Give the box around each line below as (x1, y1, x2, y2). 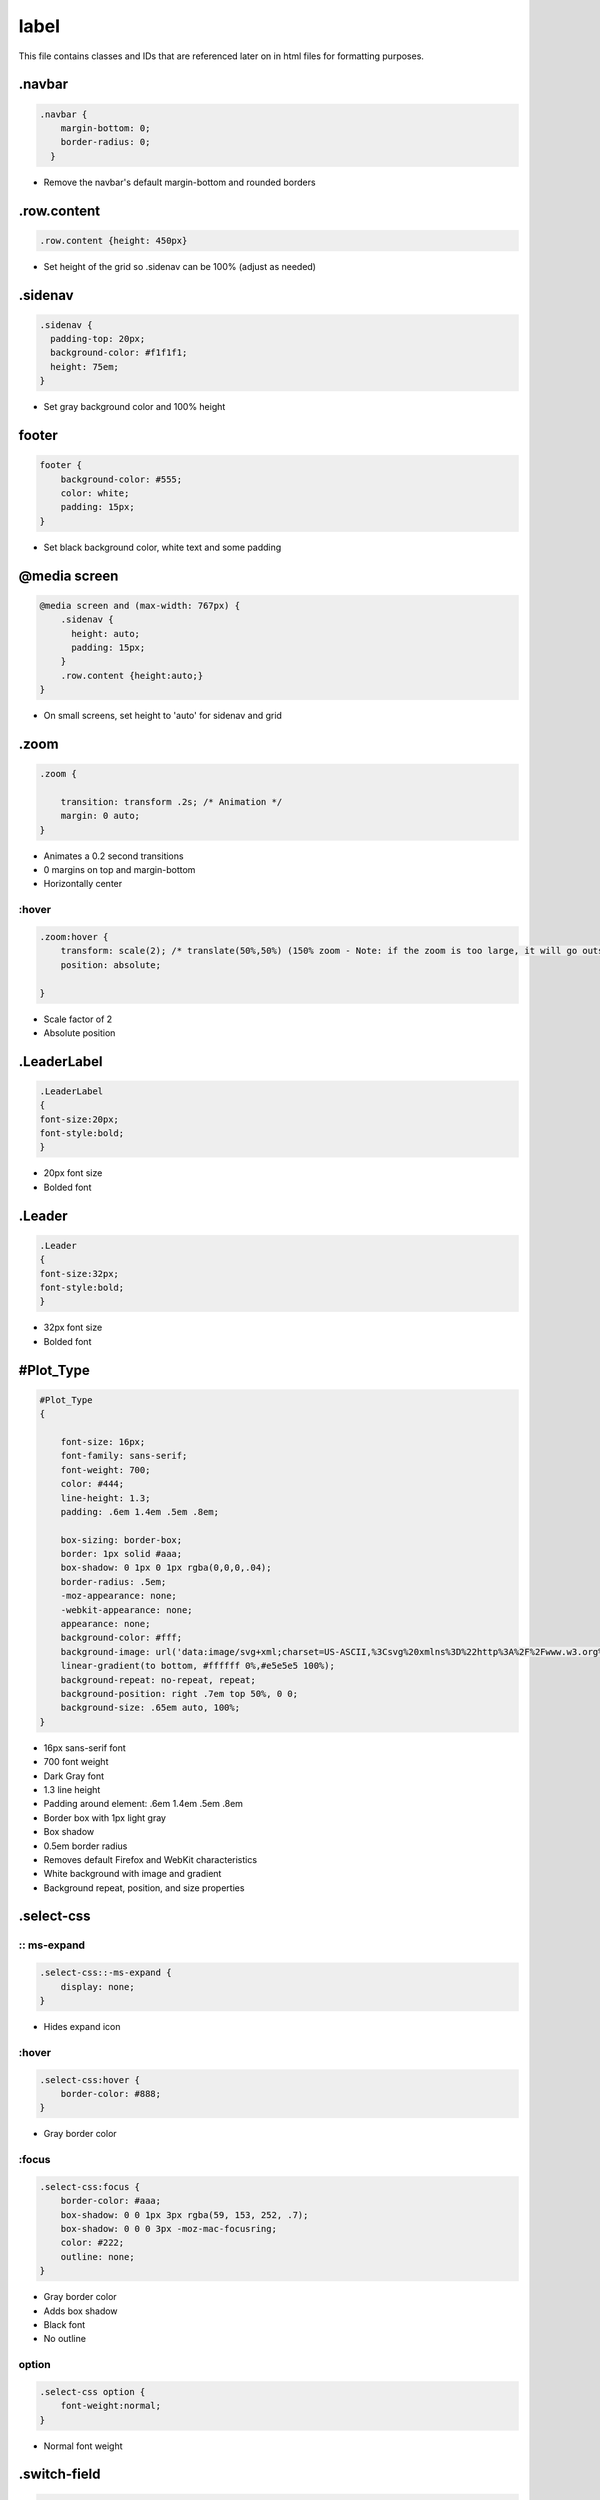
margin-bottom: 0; (60, 122, 151, 134)
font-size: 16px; (60, 1436, 146, 1447)
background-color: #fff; (60, 1632, 183, 1644)
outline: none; (60, 2251, 135, 2262)
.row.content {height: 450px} (39, 235, 188, 246)
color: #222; (60, 2237, 125, 2249)
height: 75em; (50, 361, 120, 372)
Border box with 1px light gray (43, 1811, 167, 1824)
